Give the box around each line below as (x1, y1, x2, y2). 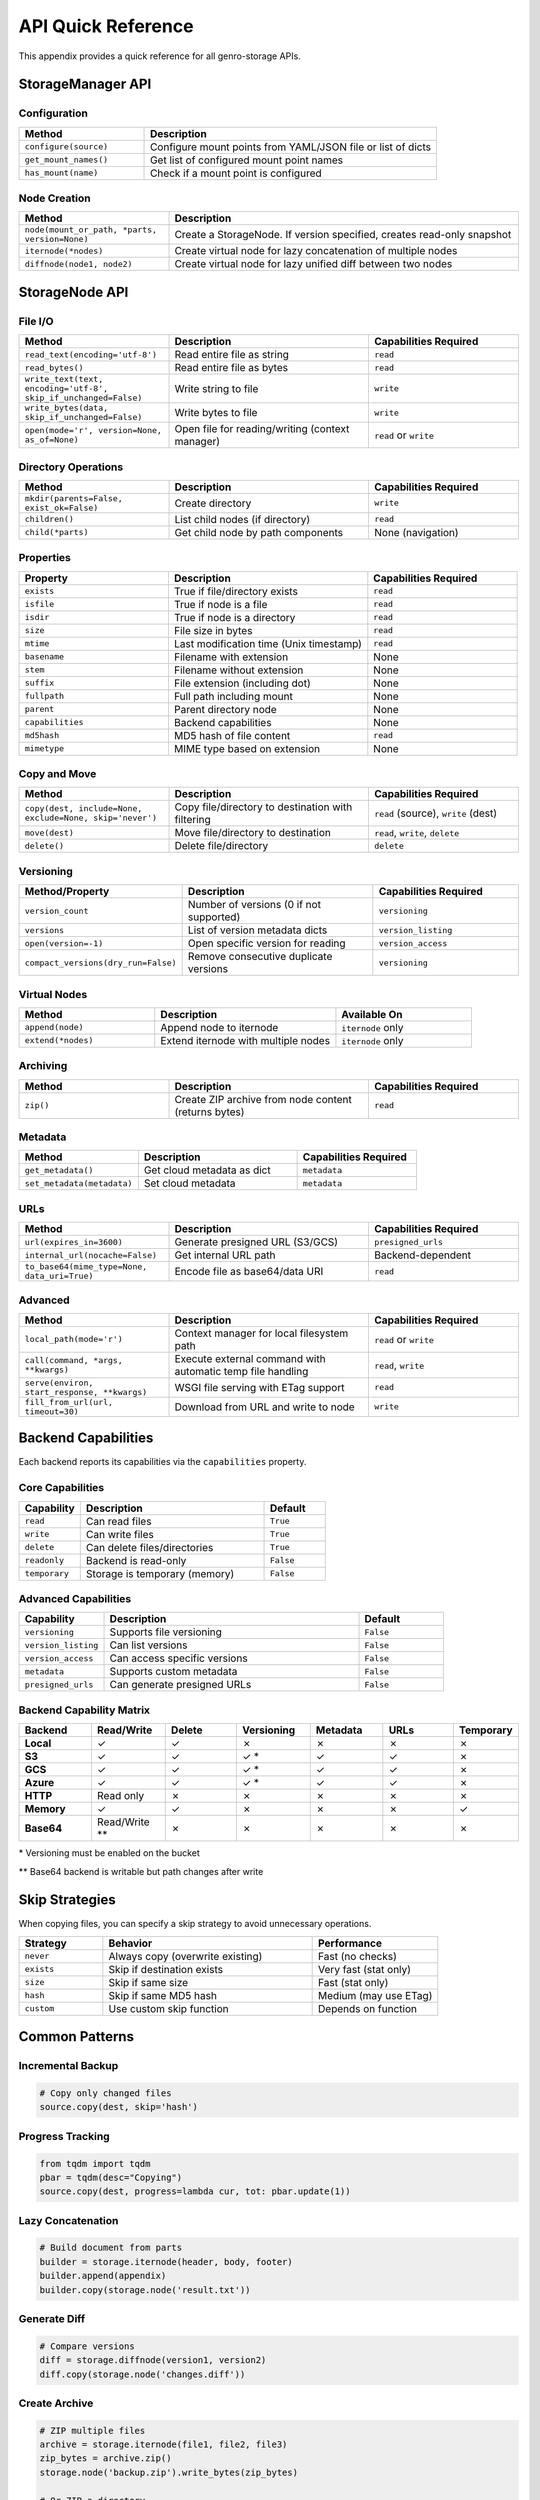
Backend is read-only (85, 1553, 187, 1567)
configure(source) (24, 141, 109, 152)
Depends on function (318, 2001, 417, 2015)
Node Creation (18, 191, 91, 205)
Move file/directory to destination (174, 826, 332, 840)
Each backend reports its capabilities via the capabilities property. (18, 1456, 307, 1468)
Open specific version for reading (187, 936, 346, 950)
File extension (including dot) (173, 676, 312, 690)
